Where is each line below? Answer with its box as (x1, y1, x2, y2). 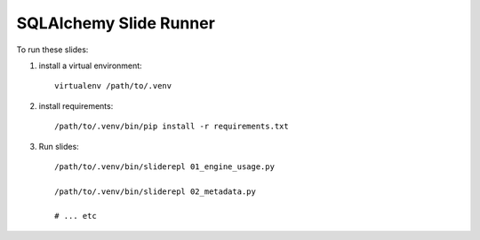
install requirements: (38, 100, 114, 111)
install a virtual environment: (38, 60, 142, 71)
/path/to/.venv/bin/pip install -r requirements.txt (54, 121, 289, 132)
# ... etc (54, 211, 97, 221)
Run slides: (38, 141, 79, 151)
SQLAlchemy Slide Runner (16, 13, 215, 33)
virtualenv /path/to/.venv (54, 81, 172, 91)
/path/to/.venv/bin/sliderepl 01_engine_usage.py (54, 161, 276, 172)
